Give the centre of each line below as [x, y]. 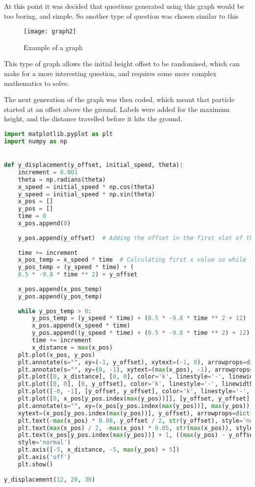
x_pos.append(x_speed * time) [81, 326]
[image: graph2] [50, 32]
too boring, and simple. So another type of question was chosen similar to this [121, 15]
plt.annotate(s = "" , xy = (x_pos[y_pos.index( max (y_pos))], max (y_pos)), [136, 406]
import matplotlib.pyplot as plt [58, 134]
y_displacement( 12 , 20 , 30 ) [50, 480]
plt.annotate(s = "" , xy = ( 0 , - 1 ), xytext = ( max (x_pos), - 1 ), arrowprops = [136, 369]
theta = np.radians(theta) [62, 179]
